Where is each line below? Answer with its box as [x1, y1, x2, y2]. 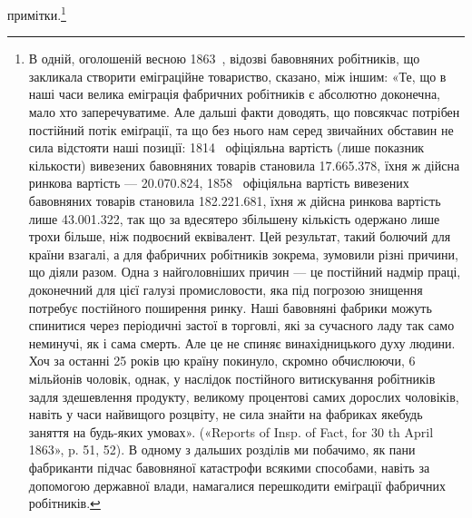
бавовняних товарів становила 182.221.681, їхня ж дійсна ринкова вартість [28, 191, 441, 210]
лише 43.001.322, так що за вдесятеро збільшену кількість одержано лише [28, 209, 440, 228]
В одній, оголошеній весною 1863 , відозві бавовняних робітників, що [28, 49, 420, 68]
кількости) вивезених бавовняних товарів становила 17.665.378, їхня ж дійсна [28, 155, 460, 174]
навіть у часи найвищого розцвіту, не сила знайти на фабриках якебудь [28, 405, 423, 424]
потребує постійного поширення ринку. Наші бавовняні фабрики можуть [28, 298, 432, 317]
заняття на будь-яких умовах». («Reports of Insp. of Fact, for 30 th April [28, 422, 434, 441]
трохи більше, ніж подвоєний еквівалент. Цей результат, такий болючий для [28, 227, 451, 246]
